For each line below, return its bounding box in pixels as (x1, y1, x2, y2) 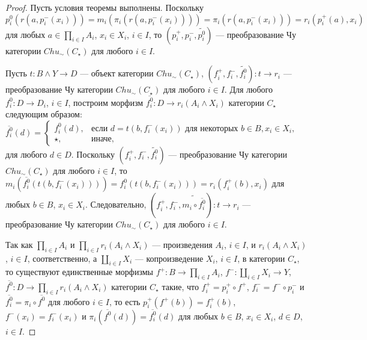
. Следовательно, (85, 198, 147, 211)
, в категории (237, 252, 285, 264)
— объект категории (80, 67, 154, 79)
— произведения (152, 238, 213, 250)
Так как (5, 238, 33, 250)
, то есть (109, 295, 141, 308)
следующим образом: (5, 108, 82, 120)
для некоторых (185, 124, 238, 133)
